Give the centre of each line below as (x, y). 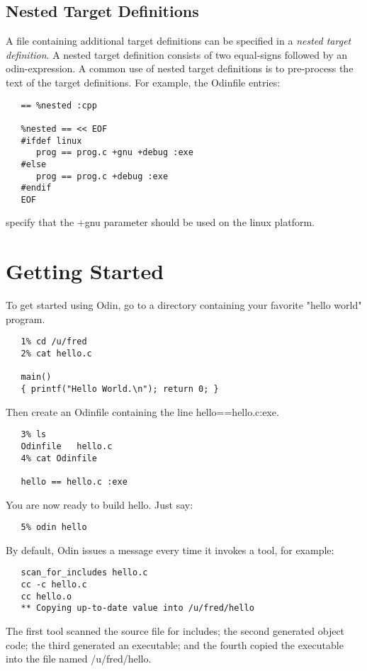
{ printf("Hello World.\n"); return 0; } (120, 389)
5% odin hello (54, 528)
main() (36, 377)
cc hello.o (46, 596)
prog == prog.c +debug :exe (102, 176)
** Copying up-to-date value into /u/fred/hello (137, 608)
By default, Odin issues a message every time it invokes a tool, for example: (170, 549)
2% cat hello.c (56, 354)
